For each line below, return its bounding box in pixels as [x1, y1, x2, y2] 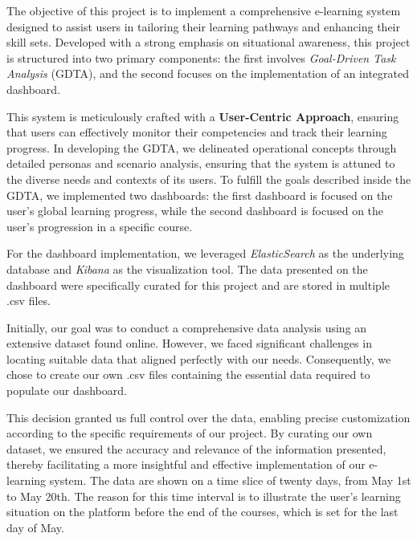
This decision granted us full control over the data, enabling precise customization [6, 409, 411, 425]
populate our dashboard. [6, 382, 127, 399]
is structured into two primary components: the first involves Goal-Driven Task [6, 49, 396, 66]
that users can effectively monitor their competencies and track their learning [6, 124, 387, 140]
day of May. [6, 519, 64, 535]
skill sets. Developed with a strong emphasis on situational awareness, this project [6, 34, 411, 51]
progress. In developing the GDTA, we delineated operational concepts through [6, 139, 397, 156]
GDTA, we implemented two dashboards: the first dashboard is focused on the [6, 186, 393, 203]
